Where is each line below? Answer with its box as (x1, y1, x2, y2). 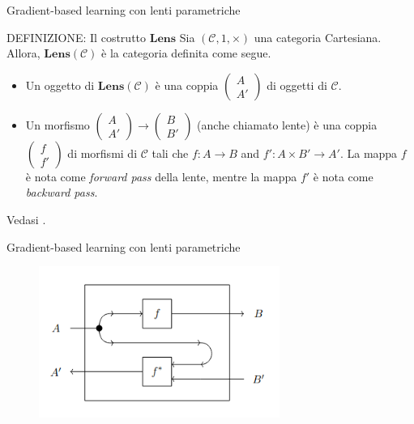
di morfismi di (67, 144, 138, 161)
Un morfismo (25, 116, 90, 133)
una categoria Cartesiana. (254, 28, 382, 45)
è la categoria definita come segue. (101, 45, 271, 61)
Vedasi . (6, 210, 46, 227)
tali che (152, 144, 189, 161)
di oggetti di (267, 76, 327, 93)
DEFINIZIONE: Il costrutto (6, 28, 147, 45)
